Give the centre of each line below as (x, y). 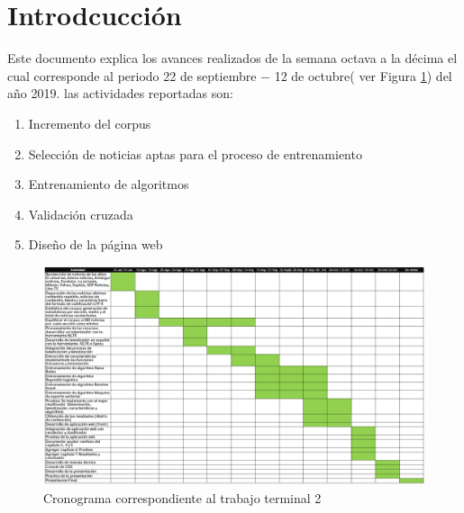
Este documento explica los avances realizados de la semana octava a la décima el (232, 58)
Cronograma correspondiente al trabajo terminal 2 (182, 497)
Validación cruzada (81, 214)
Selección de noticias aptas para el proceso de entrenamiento (195, 153)
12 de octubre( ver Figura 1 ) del (363, 75)
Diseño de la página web (96, 244)
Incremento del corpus (90, 123)
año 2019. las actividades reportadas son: (120, 93)
